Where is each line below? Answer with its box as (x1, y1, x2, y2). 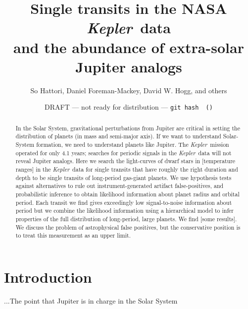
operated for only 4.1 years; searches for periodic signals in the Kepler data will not (15, 148, 232, 157)
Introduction (4, 266, 92, 287)
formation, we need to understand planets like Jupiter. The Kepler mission (36, 140, 229, 149)
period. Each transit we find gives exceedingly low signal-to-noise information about (15, 198, 232, 206)
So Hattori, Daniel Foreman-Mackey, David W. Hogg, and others (30, 85, 227, 95)
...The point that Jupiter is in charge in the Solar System (4, 295, 178, 306)
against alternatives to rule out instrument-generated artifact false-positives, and (15, 182, 224, 190)
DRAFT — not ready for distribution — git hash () (45, 102, 213, 112)
